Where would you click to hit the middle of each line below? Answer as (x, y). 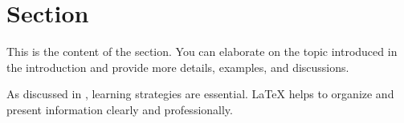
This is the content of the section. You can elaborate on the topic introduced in (202, 52)
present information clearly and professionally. (120, 109)
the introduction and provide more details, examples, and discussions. (178, 67)
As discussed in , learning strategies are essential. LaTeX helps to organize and (200, 94)
